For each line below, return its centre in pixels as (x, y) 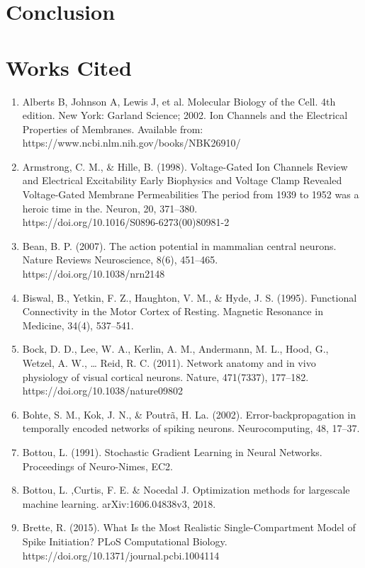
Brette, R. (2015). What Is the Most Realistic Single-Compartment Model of (189, 527)
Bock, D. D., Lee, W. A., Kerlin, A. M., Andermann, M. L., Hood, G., (175, 349)
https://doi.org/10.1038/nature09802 (102, 391)
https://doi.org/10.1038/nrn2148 (94, 274)
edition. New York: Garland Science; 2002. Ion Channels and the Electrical (185, 115)
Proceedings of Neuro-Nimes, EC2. (97, 466)
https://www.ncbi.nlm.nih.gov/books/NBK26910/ (131, 143)
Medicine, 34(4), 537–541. (78, 325)
